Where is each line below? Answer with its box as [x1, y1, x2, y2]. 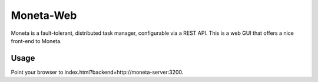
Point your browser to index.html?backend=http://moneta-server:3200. [11, 68, 184, 76]
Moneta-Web [11, 9, 77, 22]
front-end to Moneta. [11, 37, 62, 44]
